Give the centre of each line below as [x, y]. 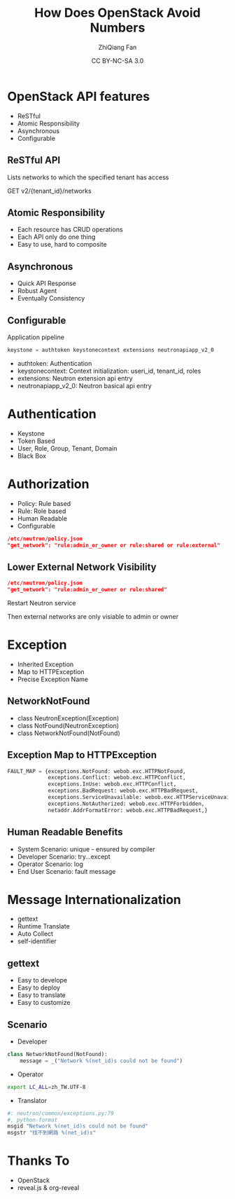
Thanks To [38, 1161]
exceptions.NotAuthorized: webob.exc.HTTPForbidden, [126, 804]
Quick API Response [47, 283]
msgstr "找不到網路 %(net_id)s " [52, 1133]
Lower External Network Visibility [82, 567]
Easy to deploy [39, 988]
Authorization [48, 484]
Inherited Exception [45, 664]
